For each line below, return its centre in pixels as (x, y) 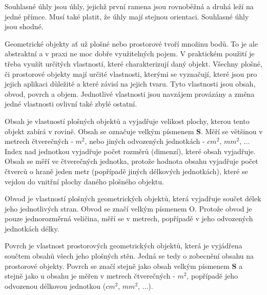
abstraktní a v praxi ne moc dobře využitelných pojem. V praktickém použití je (130, 54)
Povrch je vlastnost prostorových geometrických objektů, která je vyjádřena (124, 246)
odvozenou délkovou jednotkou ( (55, 286)
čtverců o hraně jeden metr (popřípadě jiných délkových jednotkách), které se (126, 171)
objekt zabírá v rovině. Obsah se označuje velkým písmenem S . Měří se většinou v (134, 131)
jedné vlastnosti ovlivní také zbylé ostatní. (71, 104)
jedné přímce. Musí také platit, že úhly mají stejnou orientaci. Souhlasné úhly (127, 16)
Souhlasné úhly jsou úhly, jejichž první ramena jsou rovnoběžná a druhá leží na (129, 6)
